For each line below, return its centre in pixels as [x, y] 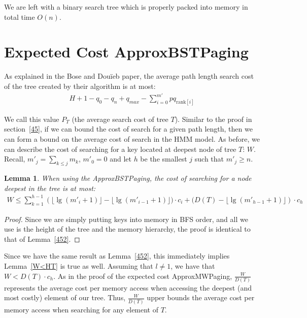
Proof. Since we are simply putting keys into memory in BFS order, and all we [126, 219]
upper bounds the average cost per [201, 297]
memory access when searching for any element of [81, 309]
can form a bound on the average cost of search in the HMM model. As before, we [132, 139]
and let [121, 159]
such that [209, 159]
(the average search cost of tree [120, 119]
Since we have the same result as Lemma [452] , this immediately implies [117, 256]
